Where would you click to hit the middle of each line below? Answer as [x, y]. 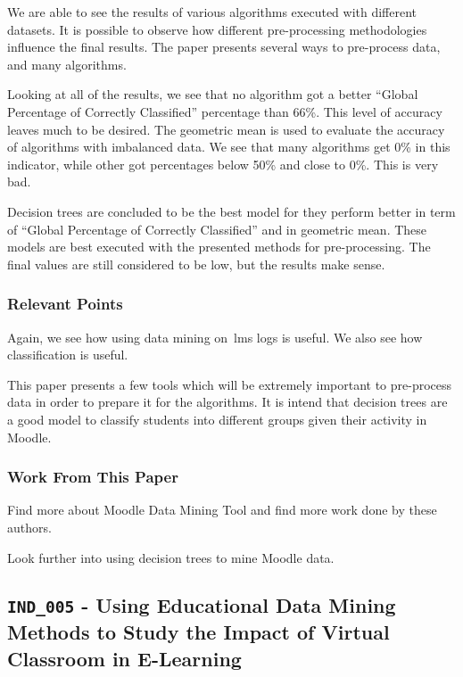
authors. [29, 527]
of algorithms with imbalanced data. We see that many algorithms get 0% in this [229, 147]
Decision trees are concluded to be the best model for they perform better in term [231, 211]
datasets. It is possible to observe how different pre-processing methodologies [217, 29]
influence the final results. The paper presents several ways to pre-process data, [224, 47]
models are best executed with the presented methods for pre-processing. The [219, 247]
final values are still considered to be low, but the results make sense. [196, 264]
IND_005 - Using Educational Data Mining [202, 605]
